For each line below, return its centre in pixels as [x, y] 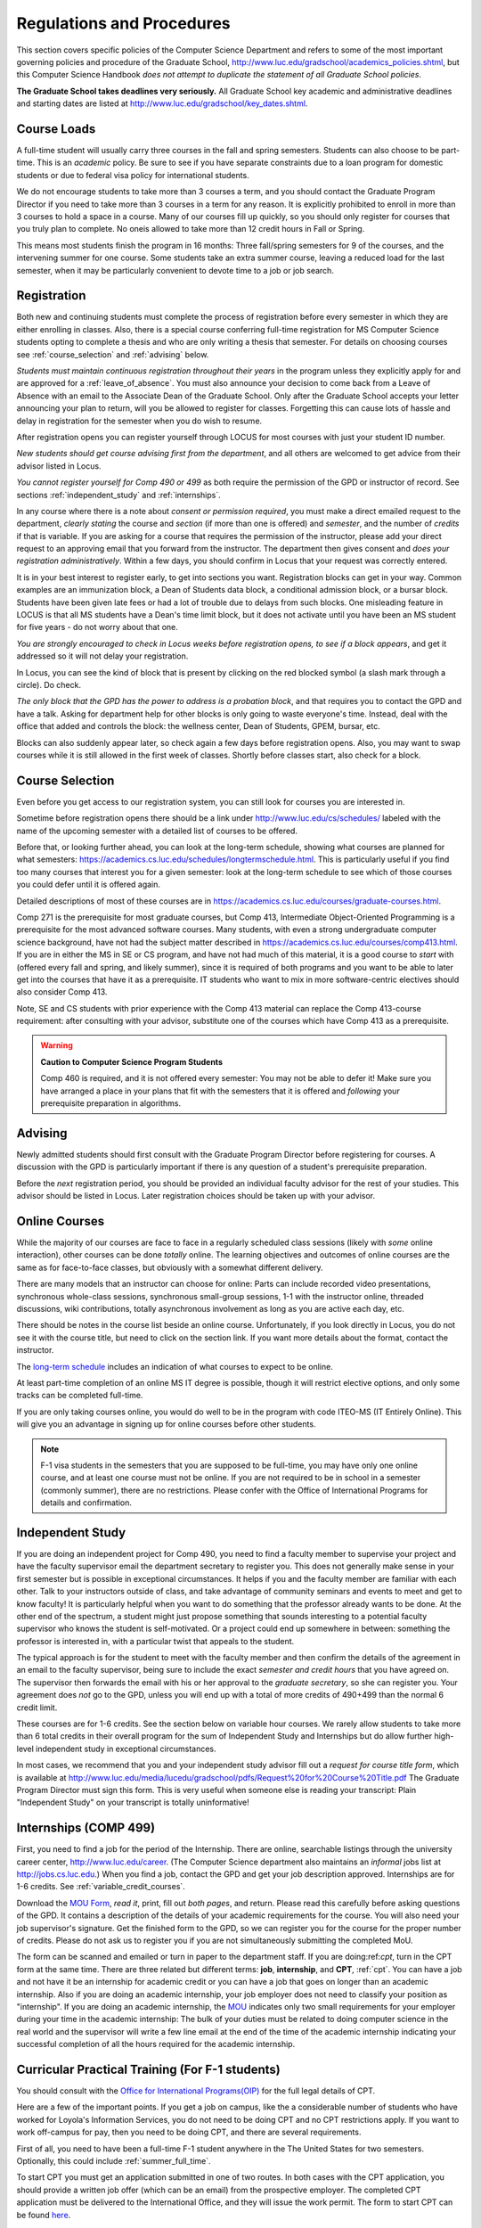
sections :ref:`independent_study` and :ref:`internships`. [119, 495]
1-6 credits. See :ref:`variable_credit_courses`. [101, 1887]
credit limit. [37, 1708]
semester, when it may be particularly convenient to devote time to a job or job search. [175, 270]
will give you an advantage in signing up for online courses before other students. [166, 1424]
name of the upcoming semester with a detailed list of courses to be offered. [157, 831]
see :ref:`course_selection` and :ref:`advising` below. [113, 354]
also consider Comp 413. [62, 992]
